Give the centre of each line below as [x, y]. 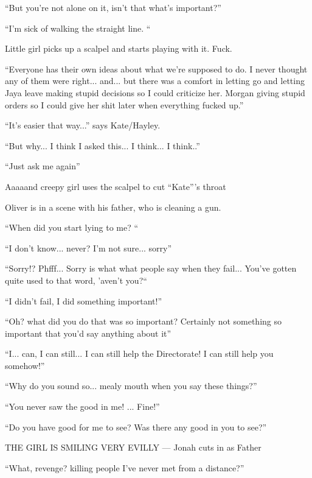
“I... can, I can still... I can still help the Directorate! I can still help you [139, 353]
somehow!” [25, 365]
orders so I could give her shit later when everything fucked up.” [124, 104]
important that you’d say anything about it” [88, 333]
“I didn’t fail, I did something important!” [83, 301]
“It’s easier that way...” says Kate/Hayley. [83, 125]
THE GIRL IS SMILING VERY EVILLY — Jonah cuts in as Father [133, 447]
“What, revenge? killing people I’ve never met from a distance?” [125, 467]
